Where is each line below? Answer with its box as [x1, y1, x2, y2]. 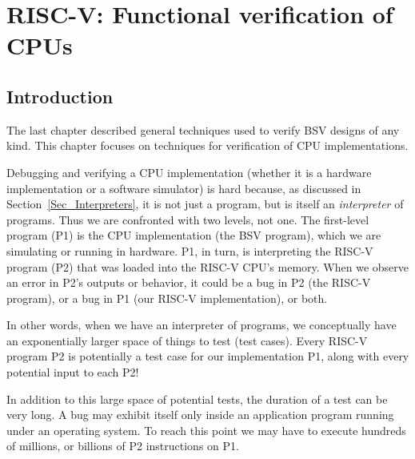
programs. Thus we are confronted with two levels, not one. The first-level [6, 211, 369, 227]
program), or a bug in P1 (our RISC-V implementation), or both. [6, 289, 328, 306]
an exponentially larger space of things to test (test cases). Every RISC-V [6, 332, 368, 348]
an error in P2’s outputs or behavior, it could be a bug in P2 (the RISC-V [6, 274, 371, 291]
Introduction [6, 83, 114, 108]
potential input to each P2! [6, 364, 139, 380]
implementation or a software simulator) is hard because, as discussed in [6, 179, 361, 196]
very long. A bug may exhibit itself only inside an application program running [6, 406, 394, 423]
